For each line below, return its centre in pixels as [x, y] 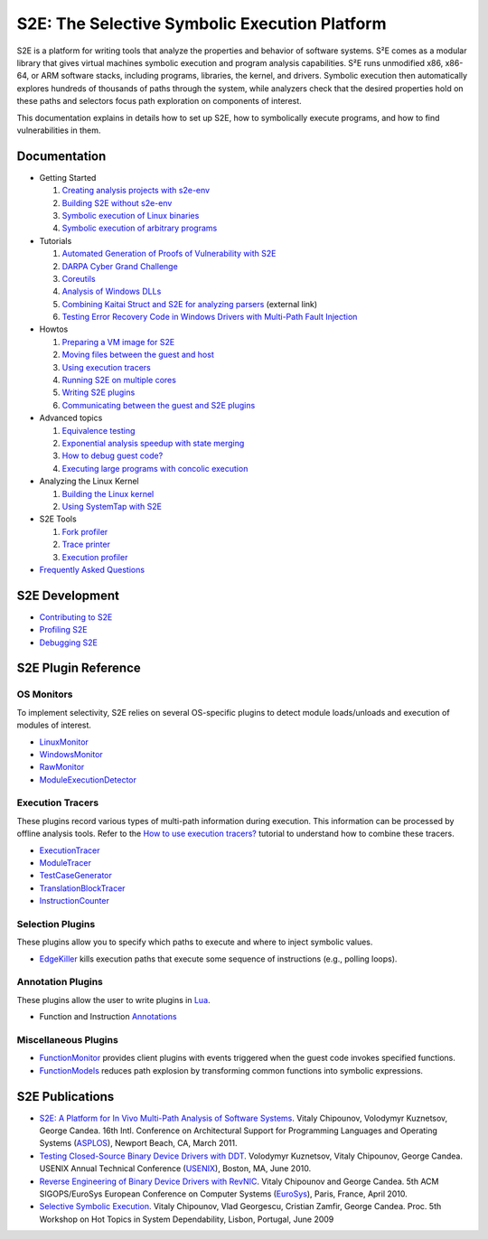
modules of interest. [54, 725]
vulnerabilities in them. [59, 130]
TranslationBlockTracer [82, 888]
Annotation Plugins [60, 982]
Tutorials [56, 240]
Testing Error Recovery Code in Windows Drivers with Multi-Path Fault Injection [210, 317]
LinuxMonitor [64, 742]
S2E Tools [58, 519]
